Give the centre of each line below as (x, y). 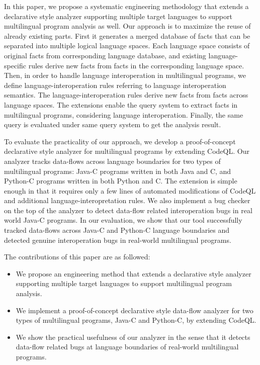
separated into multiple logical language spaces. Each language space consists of (127, 45)
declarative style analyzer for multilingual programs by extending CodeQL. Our (127, 151)
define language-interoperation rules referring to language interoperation (115, 85)
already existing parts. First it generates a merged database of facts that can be (127, 35)
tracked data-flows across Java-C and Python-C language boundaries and (117, 230)
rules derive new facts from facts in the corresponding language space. (136, 65)
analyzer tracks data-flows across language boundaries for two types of (112, 161)
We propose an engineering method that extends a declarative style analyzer (134, 273)
